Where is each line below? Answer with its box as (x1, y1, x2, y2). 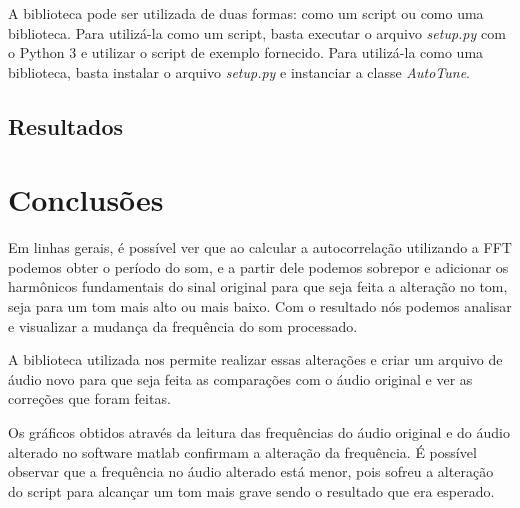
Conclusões (8, 179, 164, 220)
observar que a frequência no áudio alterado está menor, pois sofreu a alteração (8, 461, 494, 482)
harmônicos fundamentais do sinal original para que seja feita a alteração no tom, (8, 276, 508, 297)
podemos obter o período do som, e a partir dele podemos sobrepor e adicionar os (8, 256, 509, 277)
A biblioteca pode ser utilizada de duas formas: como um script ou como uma (8, 3, 484, 23)
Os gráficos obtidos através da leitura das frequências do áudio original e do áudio (8, 422, 510, 443)
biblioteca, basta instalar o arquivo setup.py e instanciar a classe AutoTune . (8, 61, 470, 82)
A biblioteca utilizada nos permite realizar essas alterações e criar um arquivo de (8, 349, 503, 370)
